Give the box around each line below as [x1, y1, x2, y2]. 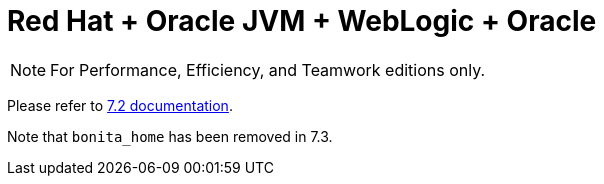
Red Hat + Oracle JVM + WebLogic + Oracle [7, 4, 597, 38]
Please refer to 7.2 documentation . [7, 96, 233, 114]
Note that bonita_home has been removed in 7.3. [7, 127, 333, 145]
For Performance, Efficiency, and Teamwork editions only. [50, 59, 486, 80]
